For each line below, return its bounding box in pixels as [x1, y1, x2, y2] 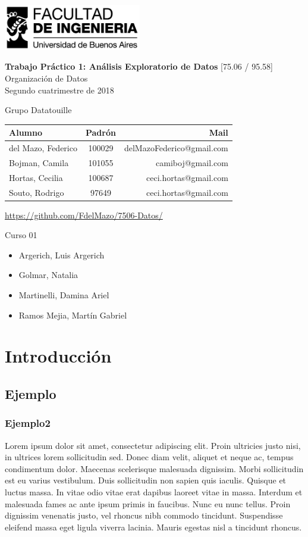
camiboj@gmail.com [156, 156, 228, 168]
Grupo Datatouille [5, 104, 72, 116]
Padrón [85, 126, 116, 139]
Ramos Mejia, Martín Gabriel [18, 308, 127, 321]
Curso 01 [5, 229, 37, 241]
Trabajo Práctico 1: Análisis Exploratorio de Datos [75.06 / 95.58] [5, 60, 273, 73]
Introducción [5, 344, 112, 368]
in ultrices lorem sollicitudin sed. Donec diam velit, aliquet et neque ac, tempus [5, 451, 294, 463]
